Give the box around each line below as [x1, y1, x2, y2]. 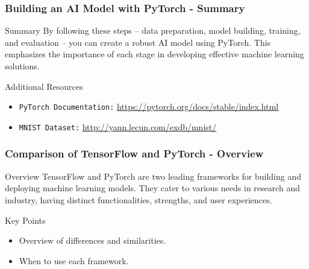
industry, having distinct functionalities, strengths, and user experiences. [5, 193, 272, 206]
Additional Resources [5, 80, 83, 92]
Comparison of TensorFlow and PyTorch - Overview [5, 146, 264, 161]
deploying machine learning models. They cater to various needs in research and [5, 182, 301, 194]
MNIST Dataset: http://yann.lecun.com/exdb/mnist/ [19, 120, 217, 133]
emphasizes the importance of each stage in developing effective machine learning [5, 48, 304, 60]
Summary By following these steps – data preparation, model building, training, [5, 24, 301, 37]
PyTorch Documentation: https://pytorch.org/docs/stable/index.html [19, 100, 279, 113]
